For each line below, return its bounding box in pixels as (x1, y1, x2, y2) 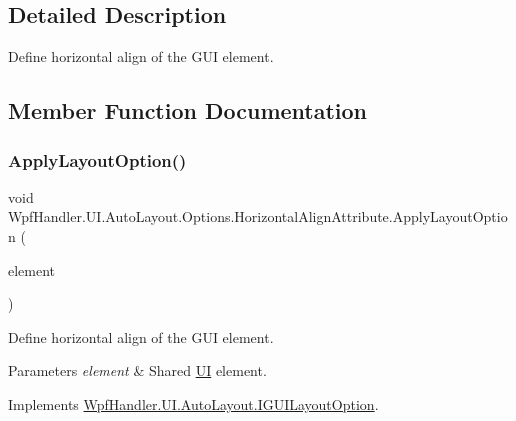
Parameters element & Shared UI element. (8, 360, 267, 381)
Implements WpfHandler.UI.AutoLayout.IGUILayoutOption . (8, 393, 379, 414)
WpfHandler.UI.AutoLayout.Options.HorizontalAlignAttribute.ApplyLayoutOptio (8, 206, 508, 227)
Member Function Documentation (8, 95, 368, 126)
